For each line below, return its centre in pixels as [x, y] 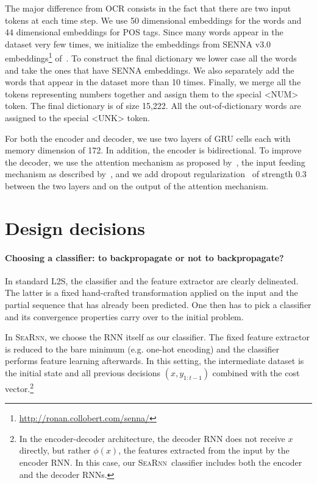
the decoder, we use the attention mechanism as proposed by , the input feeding [155, 162]
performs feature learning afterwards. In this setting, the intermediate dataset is [155, 361]
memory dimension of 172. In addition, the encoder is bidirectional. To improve [153, 150]
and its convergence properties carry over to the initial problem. [124, 316]
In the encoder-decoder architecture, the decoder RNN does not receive [152, 438]
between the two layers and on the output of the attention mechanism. [137, 185]
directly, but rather [55, 450]
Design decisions [75, 227]
